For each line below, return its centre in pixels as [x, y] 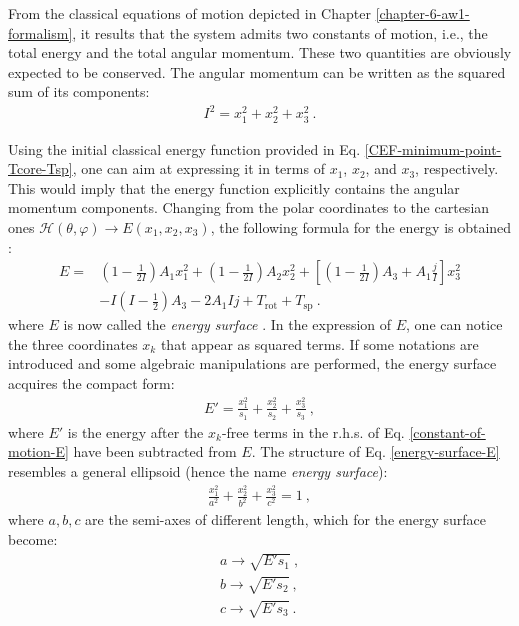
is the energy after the [135, 431]
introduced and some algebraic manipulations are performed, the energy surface [252, 363]
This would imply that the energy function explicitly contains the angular [234, 187]
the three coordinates [73, 343]
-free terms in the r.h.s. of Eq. [313, 431]
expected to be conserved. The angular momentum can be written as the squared [257, 71]
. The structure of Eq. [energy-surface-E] [375, 451]
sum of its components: [79, 91]
